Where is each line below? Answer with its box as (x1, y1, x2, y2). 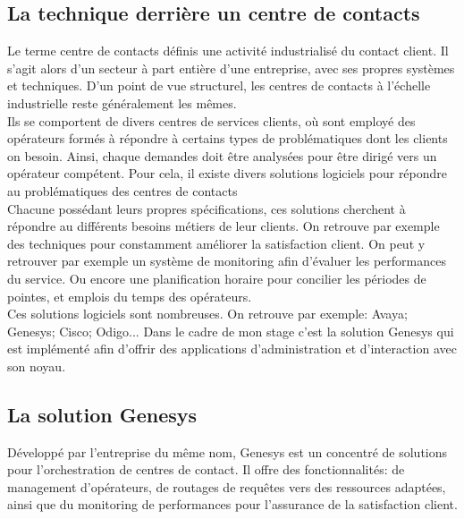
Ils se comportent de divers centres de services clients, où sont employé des (7, 111, 416, 130)
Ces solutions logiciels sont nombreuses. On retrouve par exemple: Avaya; (7, 304, 408, 323)
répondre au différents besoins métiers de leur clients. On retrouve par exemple (7, 217, 440, 235)
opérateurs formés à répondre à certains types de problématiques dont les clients (7, 129, 448, 148)
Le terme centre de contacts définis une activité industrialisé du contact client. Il (7, 41, 449, 60)
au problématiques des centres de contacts (7, 181, 238, 200)
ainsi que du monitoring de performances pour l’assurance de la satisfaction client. (7, 495, 458, 514)
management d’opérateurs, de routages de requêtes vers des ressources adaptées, (7, 477, 446, 496)
